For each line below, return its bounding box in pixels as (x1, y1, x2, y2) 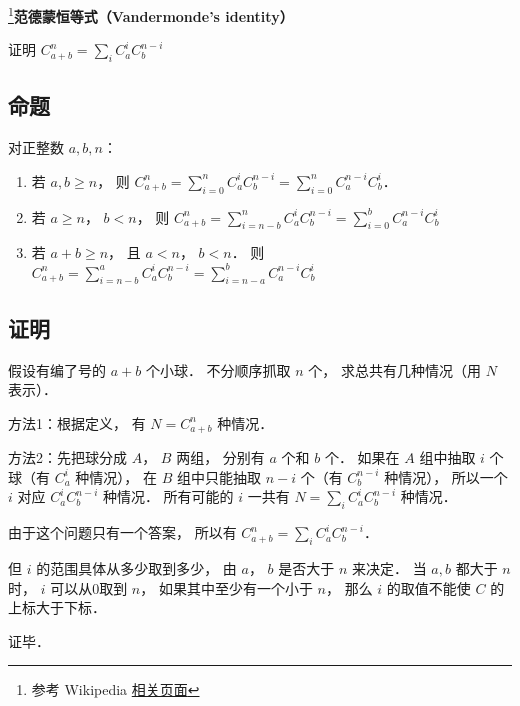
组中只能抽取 (176, 466, 261, 487)
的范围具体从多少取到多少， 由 (36, 557, 237, 578)
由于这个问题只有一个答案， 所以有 (8, 522, 237, 543)
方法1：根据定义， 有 (8, 412, 146, 433)
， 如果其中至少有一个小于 (140, 577, 313, 598)
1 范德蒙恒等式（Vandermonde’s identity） (8, 3, 294, 26)
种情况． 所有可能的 (102, 486, 234, 507)
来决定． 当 (352, 557, 427, 578)
